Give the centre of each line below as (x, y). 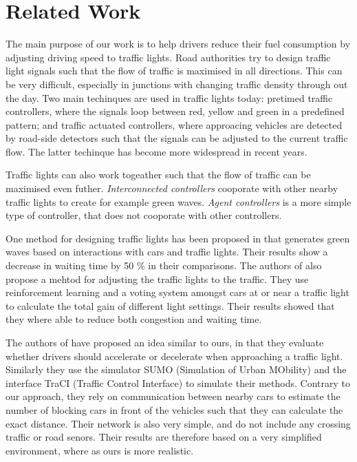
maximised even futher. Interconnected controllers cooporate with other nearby (172, 188)
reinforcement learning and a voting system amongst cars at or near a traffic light (177, 292)
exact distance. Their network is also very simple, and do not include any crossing (178, 423)
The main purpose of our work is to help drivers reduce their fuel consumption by (178, 44)
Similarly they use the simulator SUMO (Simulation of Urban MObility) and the (176, 369)
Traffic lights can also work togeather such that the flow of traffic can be (158, 175)
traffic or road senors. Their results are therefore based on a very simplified (164, 437)
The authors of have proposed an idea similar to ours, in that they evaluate (165, 342)
